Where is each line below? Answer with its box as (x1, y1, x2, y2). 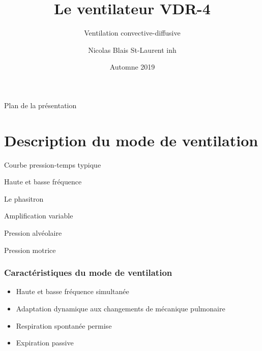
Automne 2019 (109, 61, 155, 72)
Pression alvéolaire (4, 228, 62, 238)
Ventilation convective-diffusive (84, 27, 181, 38)
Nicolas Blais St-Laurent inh (88, 44, 177, 55)
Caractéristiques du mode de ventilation (4, 266, 172, 279)
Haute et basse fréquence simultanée (16, 286, 129, 297)
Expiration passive (16, 337, 74, 348)
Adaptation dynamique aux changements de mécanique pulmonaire (16, 303, 225, 313)
